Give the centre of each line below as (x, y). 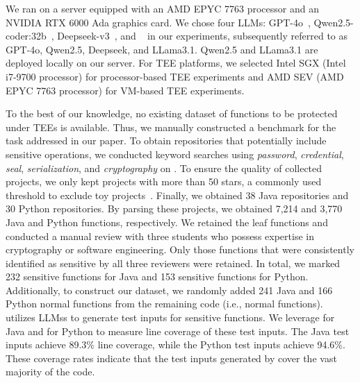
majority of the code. (50, 372)
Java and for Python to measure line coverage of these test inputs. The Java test (178, 331)
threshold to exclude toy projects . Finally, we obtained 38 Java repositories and (177, 195)
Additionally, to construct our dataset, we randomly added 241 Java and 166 (169, 290)
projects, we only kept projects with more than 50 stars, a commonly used (164, 181)
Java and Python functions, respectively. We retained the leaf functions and (167, 222)
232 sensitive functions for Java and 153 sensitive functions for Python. (157, 276)
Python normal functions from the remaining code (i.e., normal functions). (164, 304)
